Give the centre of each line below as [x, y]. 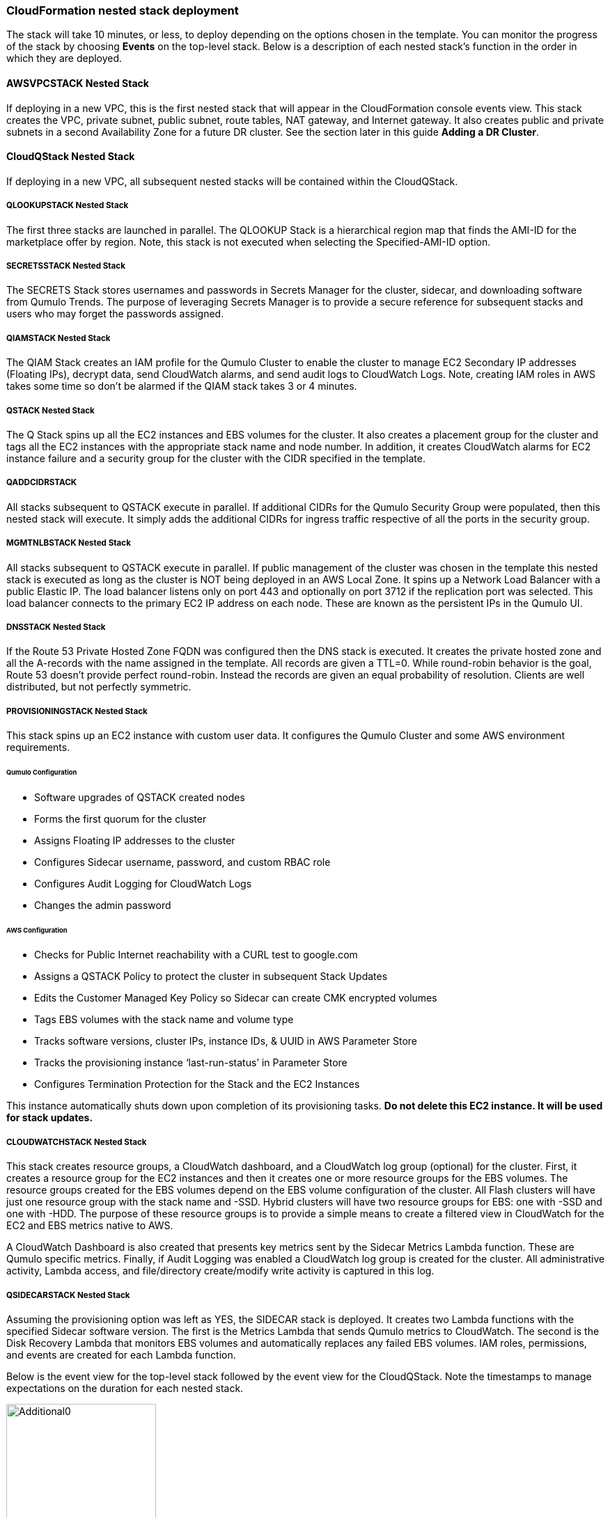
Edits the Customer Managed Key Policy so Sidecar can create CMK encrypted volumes [236, 998]
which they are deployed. [64, 58]
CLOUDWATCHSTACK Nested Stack [77, 1142]
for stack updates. [50, 1118]
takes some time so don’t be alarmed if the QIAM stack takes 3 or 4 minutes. [182, 386]
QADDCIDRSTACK [42, 483]
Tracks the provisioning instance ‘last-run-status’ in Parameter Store [191, 1063]
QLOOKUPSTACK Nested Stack [68, 206]
